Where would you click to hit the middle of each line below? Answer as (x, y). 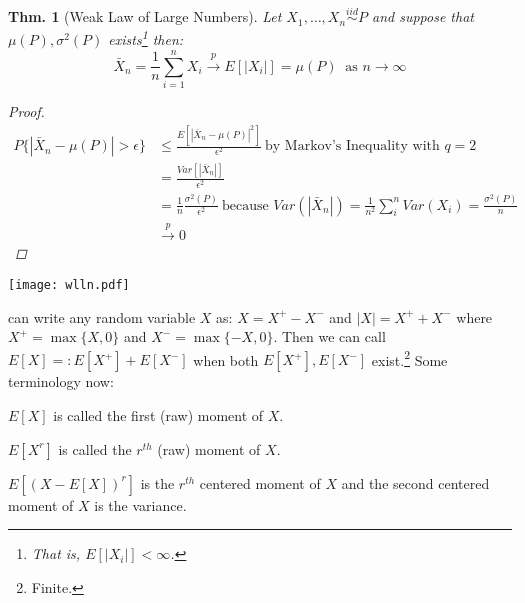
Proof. (26, 111)
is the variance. (140, 504)
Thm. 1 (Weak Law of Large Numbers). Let (145, 16)
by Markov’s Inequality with (352, 146)
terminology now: (61, 381)
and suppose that (422, 16)
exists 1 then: (146, 38)
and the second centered (415, 482)
